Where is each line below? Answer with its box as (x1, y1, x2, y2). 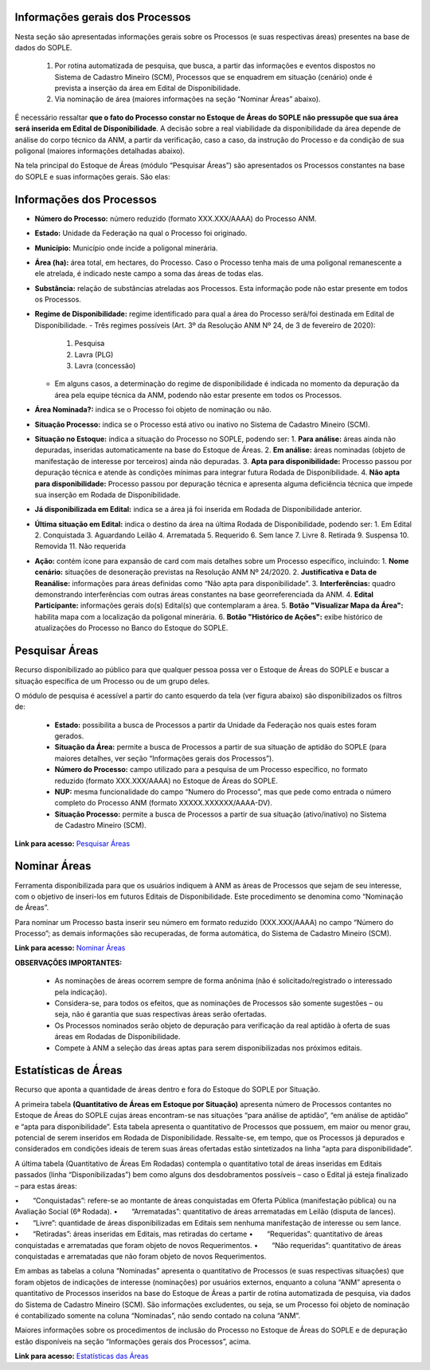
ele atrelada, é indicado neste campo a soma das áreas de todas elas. (34, 269, 264, 278)
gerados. (54, 731, 84, 741)
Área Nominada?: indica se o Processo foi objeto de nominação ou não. (34, 405, 272, 415)
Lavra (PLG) (74, 349, 114, 359)
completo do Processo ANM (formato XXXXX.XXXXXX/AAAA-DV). (54, 798, 272, 808)
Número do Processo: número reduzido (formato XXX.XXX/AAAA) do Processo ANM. (34, 214, 317, 223)
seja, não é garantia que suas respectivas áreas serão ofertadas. (54, 1010, 267, 1019)
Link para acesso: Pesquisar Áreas (14, 838, 131, 848)
